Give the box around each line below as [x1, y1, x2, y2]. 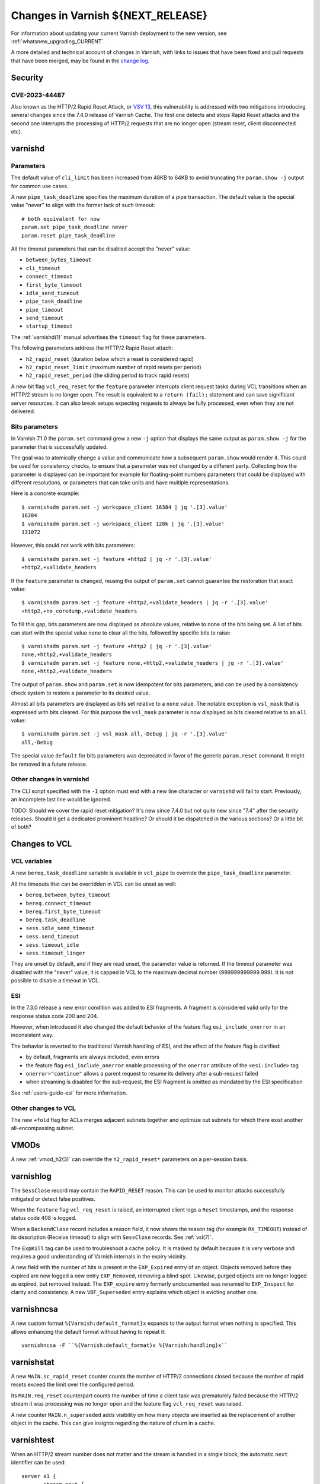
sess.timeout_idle [25, 941, 79, 948]
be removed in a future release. [11, 760, 88, 768]
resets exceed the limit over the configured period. [11, 1381, 135, 1388]
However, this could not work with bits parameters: [11, 542, 136, 549]
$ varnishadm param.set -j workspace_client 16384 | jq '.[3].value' [21, 503, 228, 510]
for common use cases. [11, 182, 69, 189]
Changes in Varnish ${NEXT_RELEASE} [11, 9, 207, 22]
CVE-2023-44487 [11, 91, 65, 99]
